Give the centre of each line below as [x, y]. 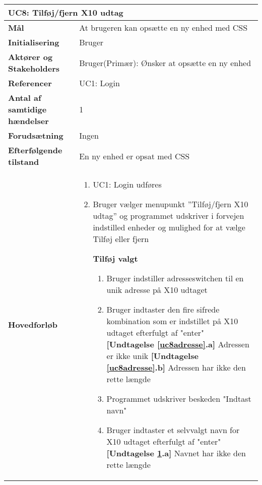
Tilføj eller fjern [121, 239]
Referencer [30, 83]
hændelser [28, 121]
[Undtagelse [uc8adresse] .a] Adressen [178, 344]
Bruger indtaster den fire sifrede [163, 309]
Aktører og [30, 57]
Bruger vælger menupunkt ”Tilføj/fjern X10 [171, 204]
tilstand [24, 162]
